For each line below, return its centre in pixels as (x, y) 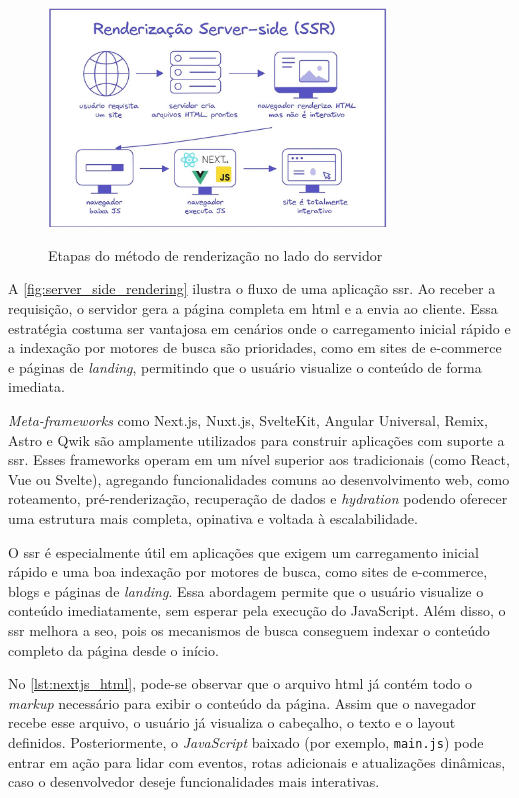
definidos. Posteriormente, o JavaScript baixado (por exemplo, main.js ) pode (246, 741)
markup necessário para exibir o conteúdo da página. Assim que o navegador (242, 702)
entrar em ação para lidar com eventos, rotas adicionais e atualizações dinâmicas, (257, 761)
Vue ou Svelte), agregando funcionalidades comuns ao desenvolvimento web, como (259, 478)
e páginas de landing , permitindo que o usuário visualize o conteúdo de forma (245, 366)
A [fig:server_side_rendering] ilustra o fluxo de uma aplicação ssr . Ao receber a (252, 288)
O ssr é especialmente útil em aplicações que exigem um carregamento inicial (243, 551)
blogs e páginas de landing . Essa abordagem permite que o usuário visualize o (246, 590)
